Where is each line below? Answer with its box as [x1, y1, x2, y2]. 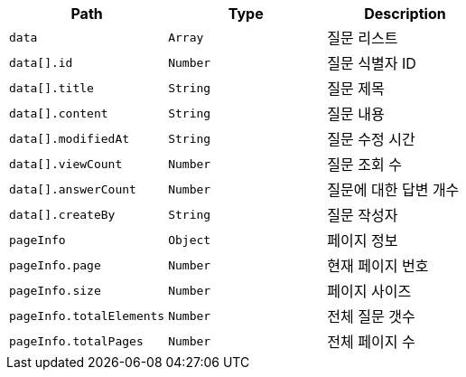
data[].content [9, 106, 108, 120]
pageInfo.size [9, 283, 101, 297]
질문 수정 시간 [327, 130, 415, 148]
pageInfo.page [9, 258, 101, 272]
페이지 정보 [327, 231, 398, 250]
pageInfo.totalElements [9, 308, 165, 323]
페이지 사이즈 [327, 282, 412, 300]
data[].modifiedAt [9, 131, 130, 146]
